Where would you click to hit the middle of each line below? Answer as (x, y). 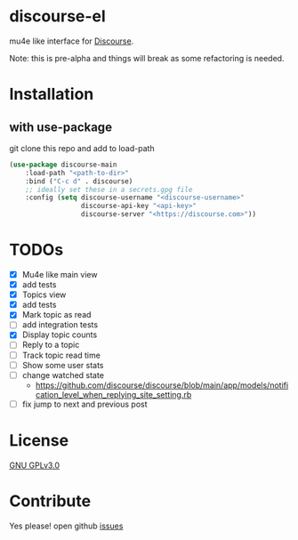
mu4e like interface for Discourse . (72, 41)
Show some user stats (63, 365)
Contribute (50, 501)
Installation (52, 94)
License (39, 440)
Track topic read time (61, 355)
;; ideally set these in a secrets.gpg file (109, 189)
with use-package (61, 127)
